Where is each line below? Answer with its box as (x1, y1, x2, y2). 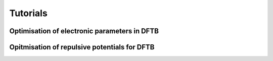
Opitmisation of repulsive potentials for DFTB (9, 43, 155, 51)
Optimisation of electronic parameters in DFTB (9, 27, 159, 35)
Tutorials (9, 8, 48, 19)
